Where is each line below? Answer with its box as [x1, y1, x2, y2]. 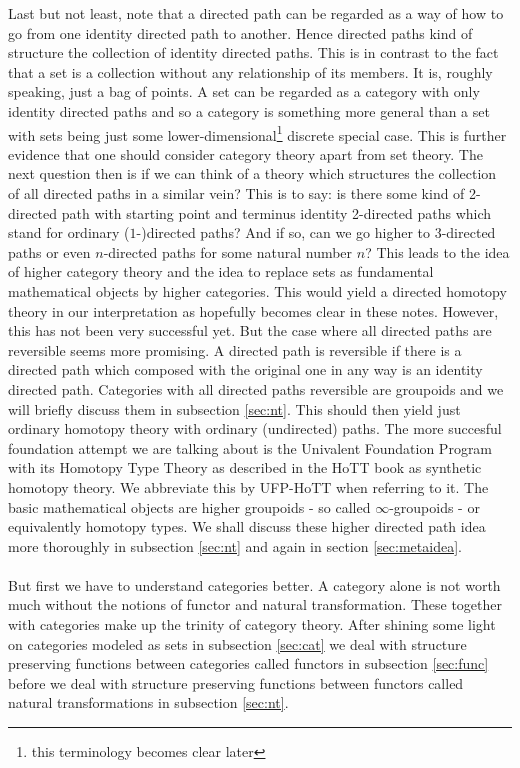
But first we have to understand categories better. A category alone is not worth [8, 574, 501, 595]
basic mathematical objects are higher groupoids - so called [8, 496, 371, 517]
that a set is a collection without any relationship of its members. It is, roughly [8, 61, 493, 82]
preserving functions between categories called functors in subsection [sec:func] [8, 653, 489, 674]
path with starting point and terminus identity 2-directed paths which [61, 202, 492, 223]
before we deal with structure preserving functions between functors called [8, 672, 464, 693]
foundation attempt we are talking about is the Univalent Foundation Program [8, 437, 493, 458]
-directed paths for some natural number [103, 241, 353, 262]
